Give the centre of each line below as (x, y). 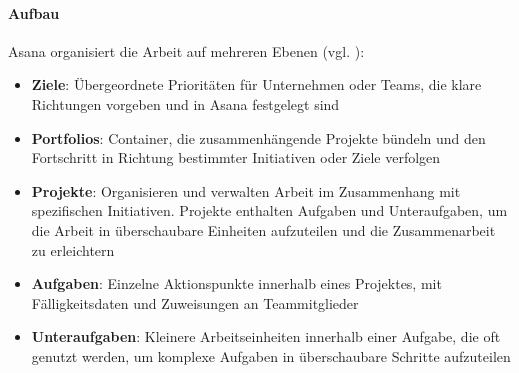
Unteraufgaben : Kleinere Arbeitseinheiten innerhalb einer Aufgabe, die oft (266, 336)
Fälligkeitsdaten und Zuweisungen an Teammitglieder (195, 302)
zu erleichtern (73, 249)
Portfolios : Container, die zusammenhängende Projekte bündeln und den (258, 137)
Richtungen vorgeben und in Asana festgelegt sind (185, 103)
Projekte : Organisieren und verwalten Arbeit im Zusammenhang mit (246, 190)
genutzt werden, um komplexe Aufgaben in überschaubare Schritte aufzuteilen (271, 355)
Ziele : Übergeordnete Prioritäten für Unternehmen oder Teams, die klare (256, 84)
